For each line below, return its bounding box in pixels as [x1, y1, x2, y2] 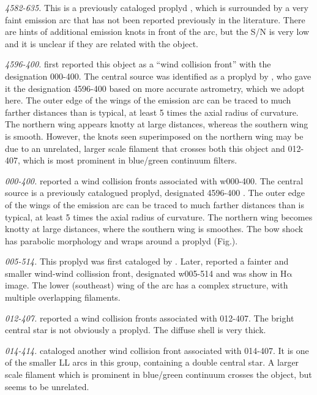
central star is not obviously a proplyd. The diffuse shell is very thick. [5, 323, 266, 336]
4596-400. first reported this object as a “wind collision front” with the [5, 58, 271, 70]
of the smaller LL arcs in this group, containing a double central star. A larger [5, 356, 299, 369]
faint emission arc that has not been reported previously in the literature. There [5, 13, 305, 26]
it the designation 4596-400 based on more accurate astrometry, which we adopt [5, 81, 305, 94]
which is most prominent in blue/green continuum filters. [23, 154, 237, 167]
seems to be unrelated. [5, 380, 89, 393]
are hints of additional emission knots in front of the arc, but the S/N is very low [5, 25, 310, 38]
